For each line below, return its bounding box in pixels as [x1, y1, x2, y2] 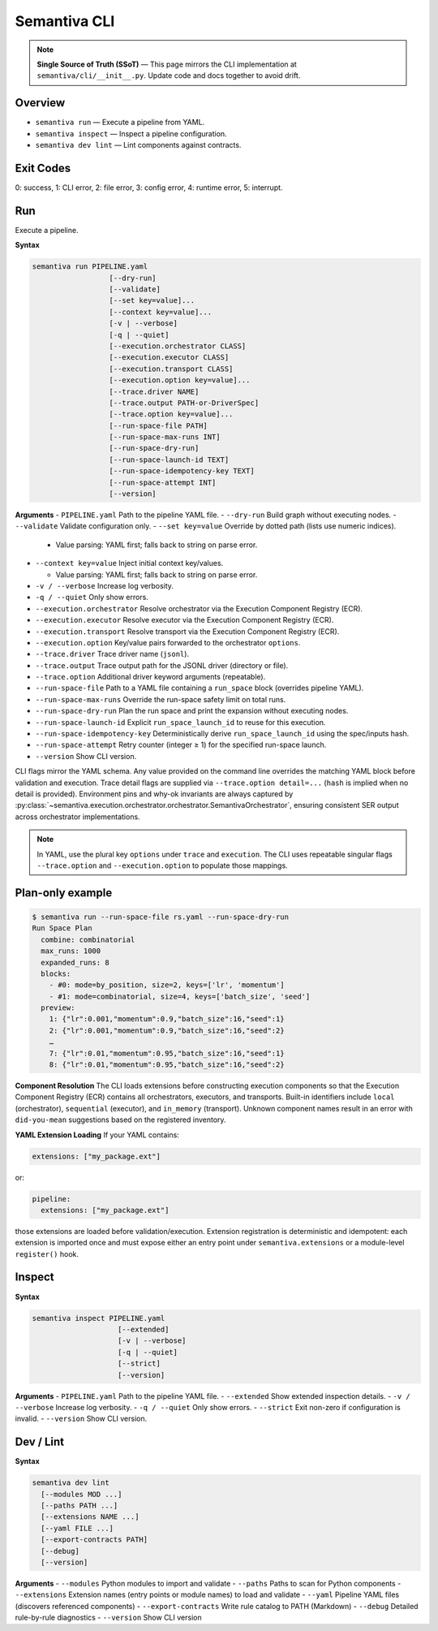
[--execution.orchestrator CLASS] [109, 341, 247, 351]
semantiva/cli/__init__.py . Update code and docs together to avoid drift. [36, 71, 301, 80]
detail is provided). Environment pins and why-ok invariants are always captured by [15, 788, 294, 799]
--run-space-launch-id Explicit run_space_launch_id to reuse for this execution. [35, 717, 326, 727]
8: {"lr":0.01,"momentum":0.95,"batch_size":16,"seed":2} [49, 1060, 285, 1069]
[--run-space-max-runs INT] [109, 433, 221, 442]
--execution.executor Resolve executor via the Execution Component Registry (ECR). [35, 615, 334, 625]
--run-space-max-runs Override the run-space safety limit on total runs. [35, 694, 286, 704]
